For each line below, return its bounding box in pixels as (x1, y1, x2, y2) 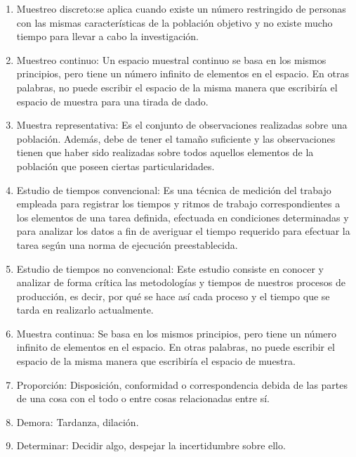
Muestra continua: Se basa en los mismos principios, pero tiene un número (16, 326, 337, 340)
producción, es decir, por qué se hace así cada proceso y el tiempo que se (16, 288, 330, 303)
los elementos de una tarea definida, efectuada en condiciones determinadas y (16, 210, 349, 224)
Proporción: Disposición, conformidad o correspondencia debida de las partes (16, 377, 348, 392)
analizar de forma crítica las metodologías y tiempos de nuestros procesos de (16, 275, 345, 290)
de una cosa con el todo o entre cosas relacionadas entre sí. (16, 391, 270, 406)
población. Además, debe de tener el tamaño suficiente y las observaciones (16, 131, 336, 146)
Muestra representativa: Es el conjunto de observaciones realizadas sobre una (16, 117, 348, 132)
